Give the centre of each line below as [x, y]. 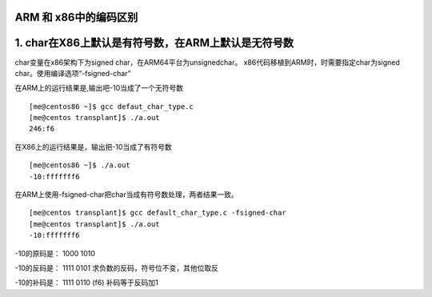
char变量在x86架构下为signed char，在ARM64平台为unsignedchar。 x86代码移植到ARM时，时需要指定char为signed [207, 62]
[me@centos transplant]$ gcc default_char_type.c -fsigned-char [158, 213]
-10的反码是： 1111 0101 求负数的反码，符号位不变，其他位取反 [117, 268]
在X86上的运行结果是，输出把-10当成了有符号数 [93, 146]
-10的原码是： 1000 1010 [55, 253]
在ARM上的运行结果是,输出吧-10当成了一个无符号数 [99, 88]
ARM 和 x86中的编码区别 [76, 17]
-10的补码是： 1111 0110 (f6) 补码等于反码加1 [87, 283]
